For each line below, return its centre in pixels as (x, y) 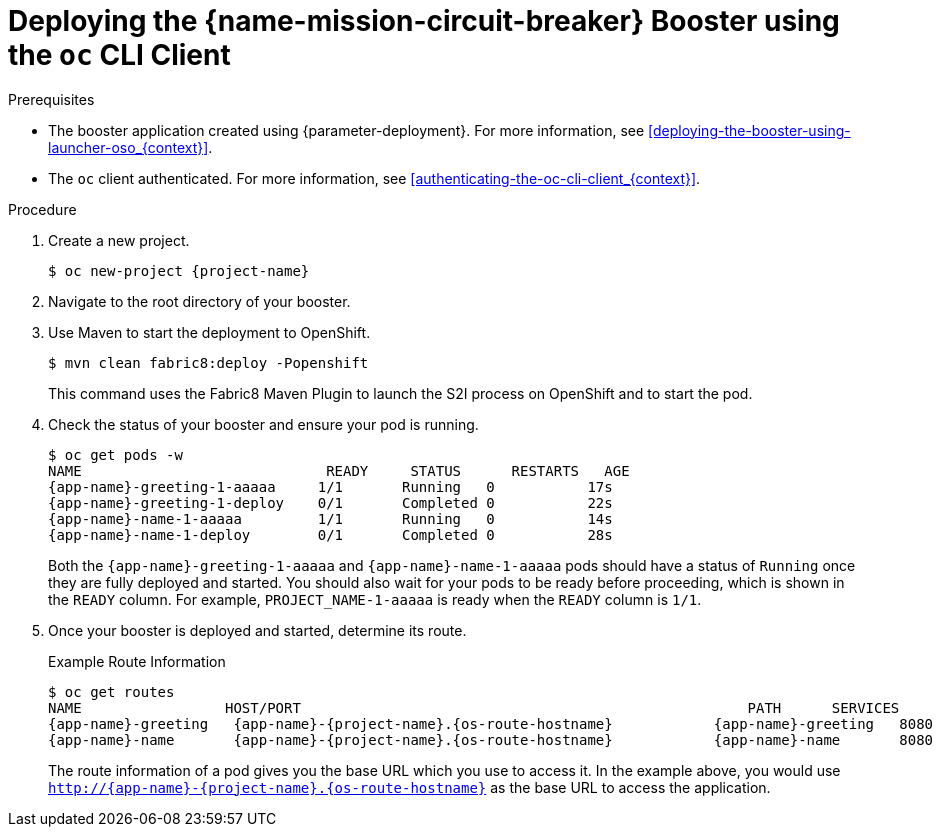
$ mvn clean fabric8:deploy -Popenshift (208, 362)
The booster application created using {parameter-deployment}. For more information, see (346, 130)
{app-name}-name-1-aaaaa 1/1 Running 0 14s (330, 518)
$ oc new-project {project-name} (179, 270)
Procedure (42, 209)
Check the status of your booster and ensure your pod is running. (263, 424)
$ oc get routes (111, 691)
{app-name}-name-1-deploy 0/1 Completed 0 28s (330, 534)
